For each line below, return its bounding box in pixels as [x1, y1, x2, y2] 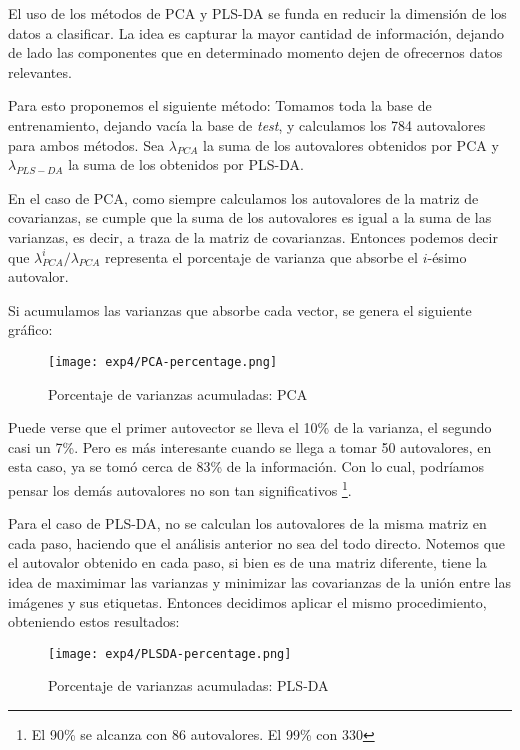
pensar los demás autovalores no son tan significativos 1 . [8, 476, 352, 500]
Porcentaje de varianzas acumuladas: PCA [48, 383, 308, 404]
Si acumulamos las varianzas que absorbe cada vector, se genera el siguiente [8, 299, 472, 320]
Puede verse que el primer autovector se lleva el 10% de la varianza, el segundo [8, 417, 492, 438]
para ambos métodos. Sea [8, 134, 165, 155]
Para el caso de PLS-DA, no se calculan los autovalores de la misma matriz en [8, 513, 487, 534]
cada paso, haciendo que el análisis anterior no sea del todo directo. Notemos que [8, 532, 506, 553]
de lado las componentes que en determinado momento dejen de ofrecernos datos [8, 42, 503, 63]
